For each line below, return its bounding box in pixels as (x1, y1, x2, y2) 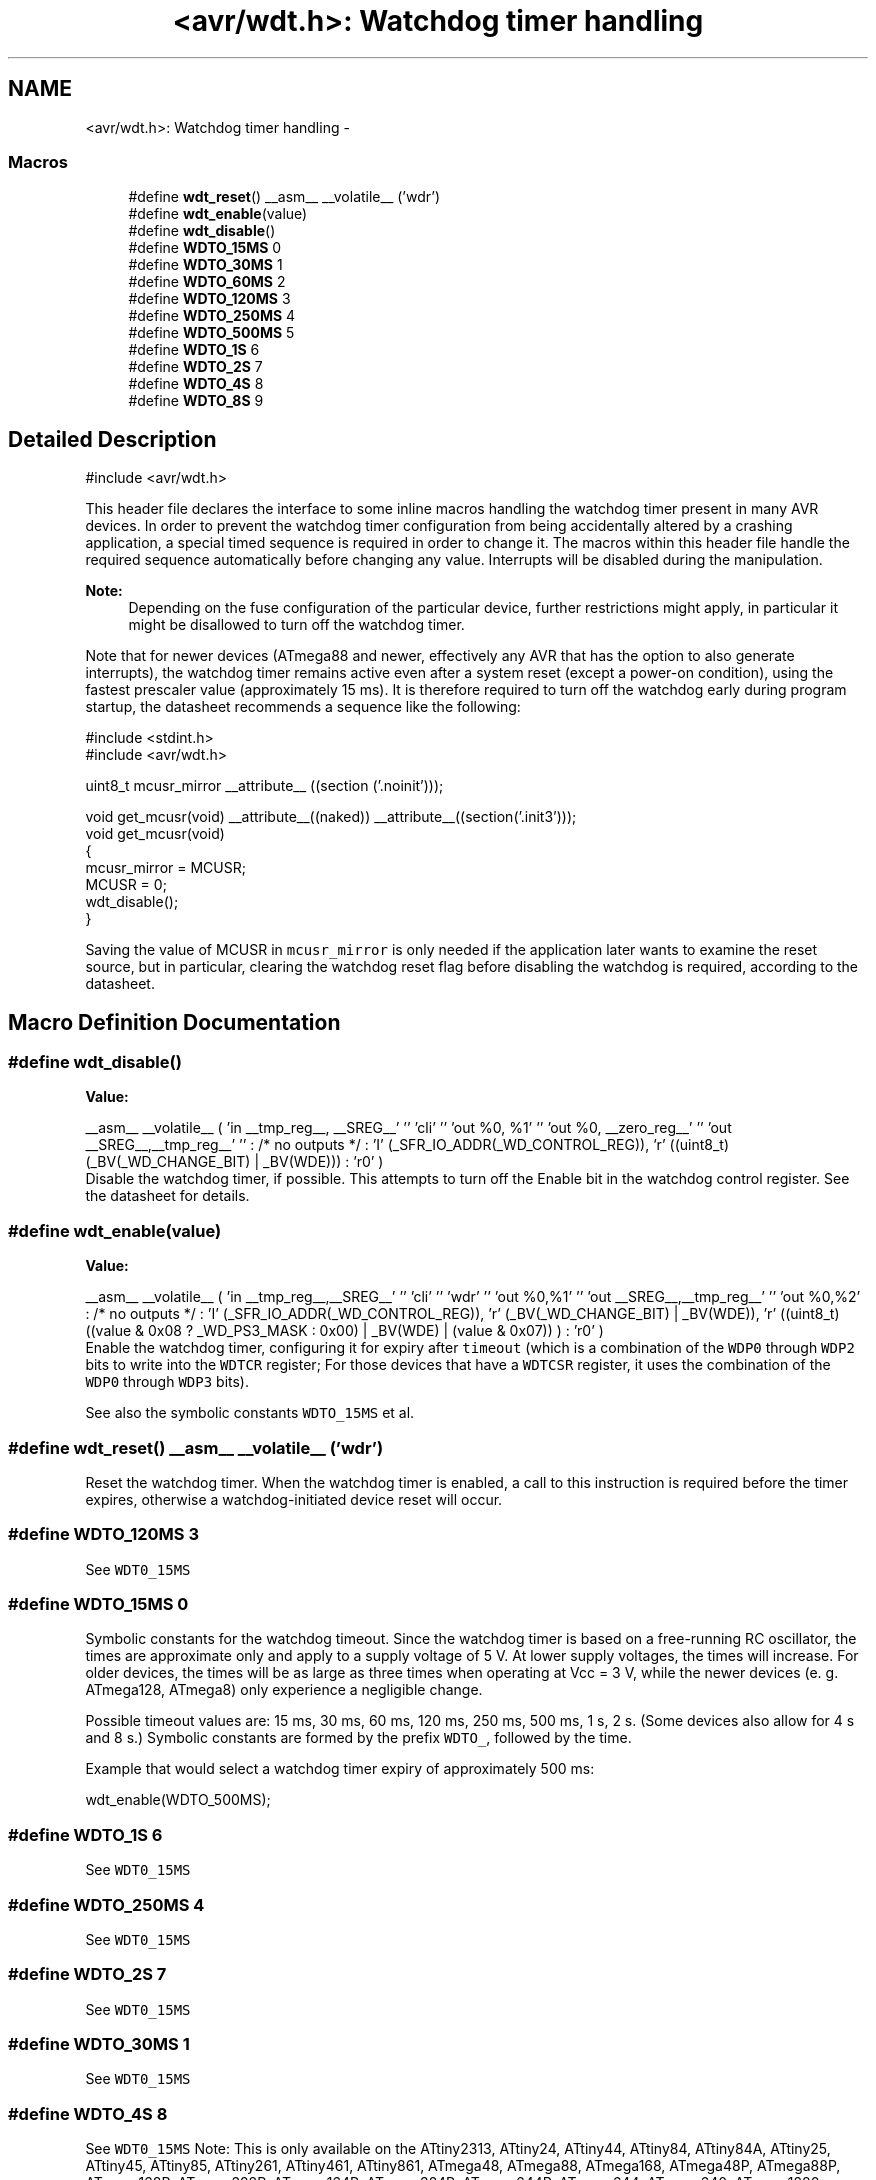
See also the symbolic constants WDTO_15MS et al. (85, 1404, 415, 1422)
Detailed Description (8, 426, 217, 452)
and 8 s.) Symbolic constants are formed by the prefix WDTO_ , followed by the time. (85, 1729, 632, 1747)
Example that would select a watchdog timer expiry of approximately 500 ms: (85, 1760, 595, 1778)
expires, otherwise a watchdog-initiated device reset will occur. (85, 1490, 503, 1508)
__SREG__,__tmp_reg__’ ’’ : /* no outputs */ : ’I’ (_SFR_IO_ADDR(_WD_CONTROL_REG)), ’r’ (85, 1136, 666, 1154)
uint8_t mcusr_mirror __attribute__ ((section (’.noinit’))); (85, 777, 444, 795)
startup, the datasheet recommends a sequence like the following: (85, 698, 521, 716)
